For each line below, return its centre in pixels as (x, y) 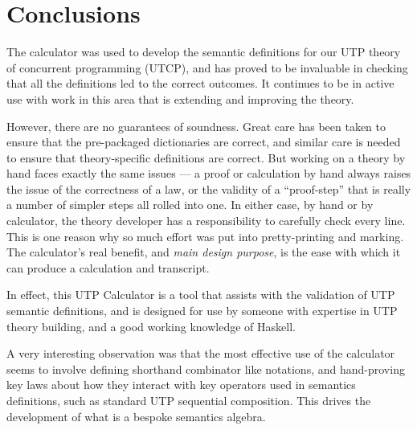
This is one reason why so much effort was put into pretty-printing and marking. (205, 236)
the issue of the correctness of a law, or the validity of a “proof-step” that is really (209, 188)
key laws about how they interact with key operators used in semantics (181, 385)
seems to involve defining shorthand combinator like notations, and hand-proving (206, 369)
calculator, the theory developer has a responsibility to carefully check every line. (206, 221)
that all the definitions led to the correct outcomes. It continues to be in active (200, 83)
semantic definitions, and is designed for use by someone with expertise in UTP (202, 311)
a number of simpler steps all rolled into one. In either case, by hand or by (190, 205)
